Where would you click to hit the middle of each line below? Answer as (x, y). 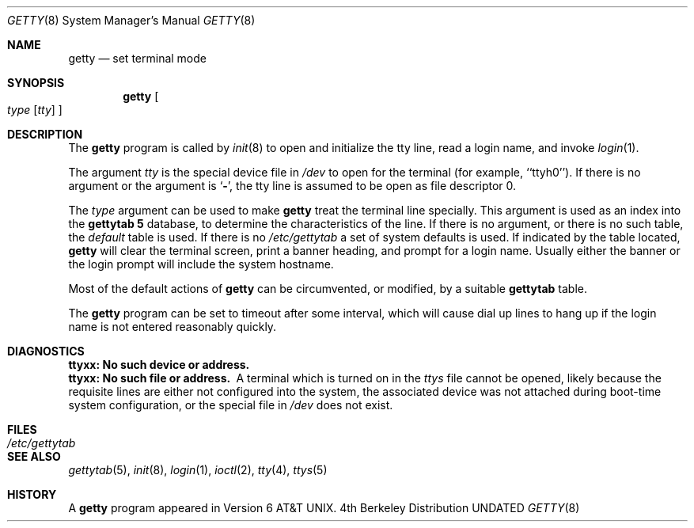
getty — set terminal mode (137, 58)
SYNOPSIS (36, 83)
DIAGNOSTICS (46, 351)
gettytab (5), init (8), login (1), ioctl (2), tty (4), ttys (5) (198, 470)
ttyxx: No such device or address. (159, 365)
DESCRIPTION (45, 134)
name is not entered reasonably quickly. (173, 327)
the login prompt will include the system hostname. (201, 264)
